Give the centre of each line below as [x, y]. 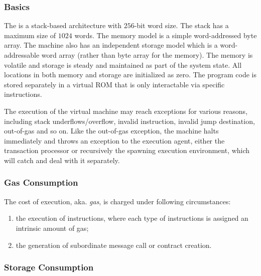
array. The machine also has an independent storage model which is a [111, 45]
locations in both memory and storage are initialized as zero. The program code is [130, 75]
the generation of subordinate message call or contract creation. [114, 245]
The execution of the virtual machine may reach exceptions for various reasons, [126, 111]
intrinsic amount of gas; [52, 228]
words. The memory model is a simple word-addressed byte [166, 35]
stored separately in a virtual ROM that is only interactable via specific [114, 84]
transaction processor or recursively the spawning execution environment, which [127, 150]
